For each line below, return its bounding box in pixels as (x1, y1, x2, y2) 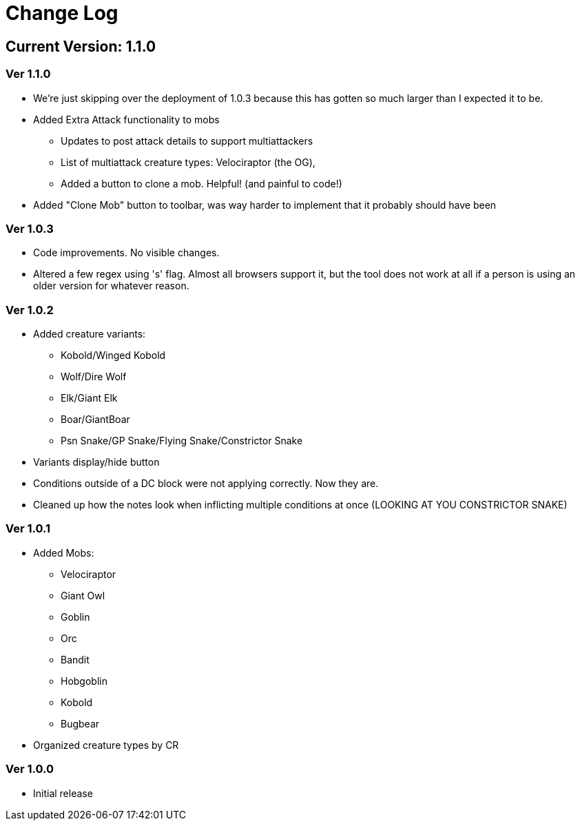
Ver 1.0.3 (6, 221, 54, 236)
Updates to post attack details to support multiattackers (61, 134, 313, 147)
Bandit (61, 653, 90, 665)
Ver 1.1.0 (6, 67, 51, 81)
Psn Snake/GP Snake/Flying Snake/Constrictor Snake (61, 435, 303, 447)
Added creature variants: (33, 328, 146, 340)
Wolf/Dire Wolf (61, 371, 127, 383)
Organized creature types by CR (33, 739, 179, 751)
